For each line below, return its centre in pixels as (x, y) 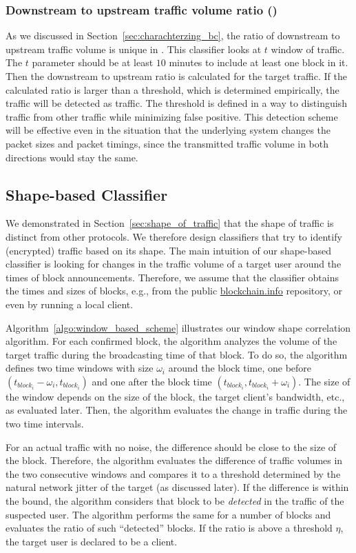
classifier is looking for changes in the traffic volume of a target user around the (174, 264)
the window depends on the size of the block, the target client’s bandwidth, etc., (175, 396)
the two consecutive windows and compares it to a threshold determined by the (173, 473)
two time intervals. (45, 424)
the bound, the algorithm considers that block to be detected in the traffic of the (175, 501)
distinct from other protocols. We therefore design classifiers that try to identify (174, 236)
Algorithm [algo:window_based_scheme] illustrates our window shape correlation (178, 327)
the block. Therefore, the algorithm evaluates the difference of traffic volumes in (174, 460)
